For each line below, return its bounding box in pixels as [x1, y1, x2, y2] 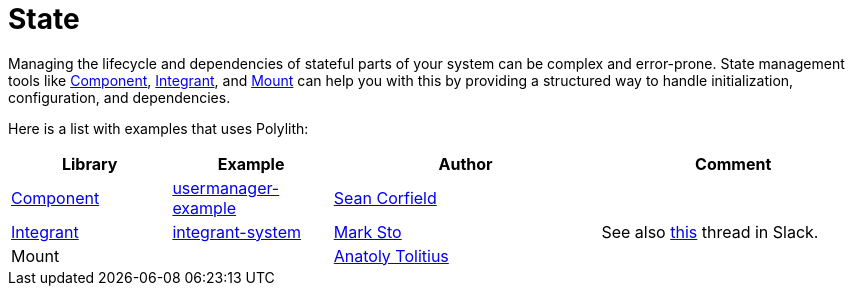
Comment [695, 153, 772, 174]
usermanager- [172, 177, 280, 198]
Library [61, 153, 118, 174]
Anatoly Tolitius [333, 245, 449, 266]
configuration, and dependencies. [8, 88, 231, 106]
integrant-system [172, 221, 301, 242]
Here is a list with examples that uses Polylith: [8, 119, 309, 137]
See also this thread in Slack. [601, 221, 819, 242]
